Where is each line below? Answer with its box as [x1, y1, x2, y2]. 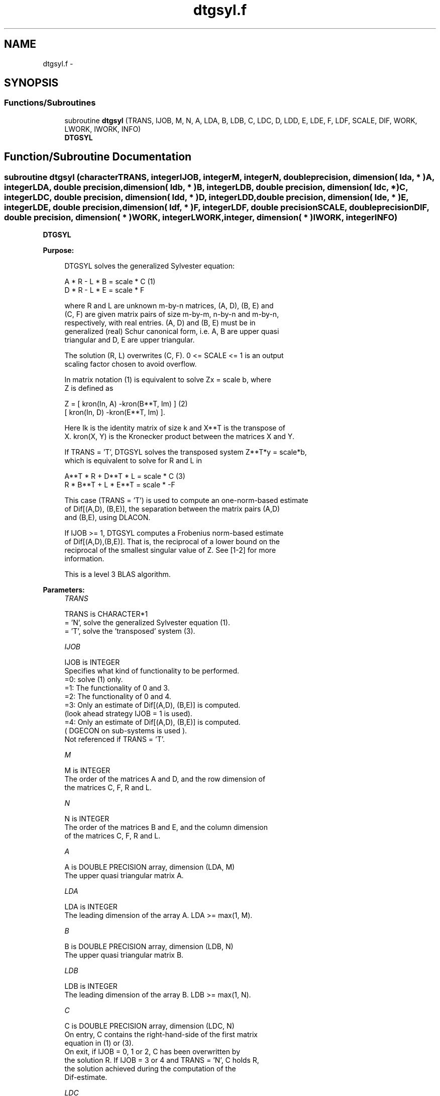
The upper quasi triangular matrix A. [64, 871, 184, 880]
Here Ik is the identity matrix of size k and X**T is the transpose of [64, 424, 286, 433]
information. [64, 554, 104, 563]
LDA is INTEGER [64, 902, 118, 911]
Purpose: [43, 246, 74, 255]
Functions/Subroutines [4, 98, 96, 108]
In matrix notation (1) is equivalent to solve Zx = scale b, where [64, 375, 271, 384]
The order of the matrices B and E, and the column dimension [64, 823, 268, 832]
